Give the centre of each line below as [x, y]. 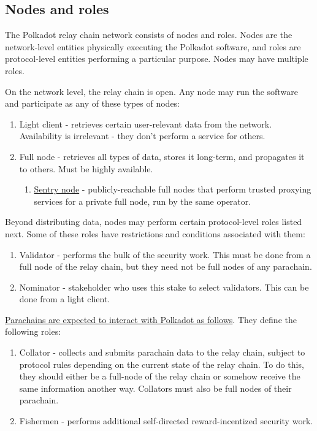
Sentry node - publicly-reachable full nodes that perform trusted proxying [173, 189]
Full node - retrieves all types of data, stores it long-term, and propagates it [162, 156]
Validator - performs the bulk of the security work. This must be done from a [165, 254]
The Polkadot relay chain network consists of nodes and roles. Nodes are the [149, 35]
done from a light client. [65, 299]
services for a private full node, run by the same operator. [143, 201]
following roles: [33, 331]
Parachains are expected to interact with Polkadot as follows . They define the [151, 319]
